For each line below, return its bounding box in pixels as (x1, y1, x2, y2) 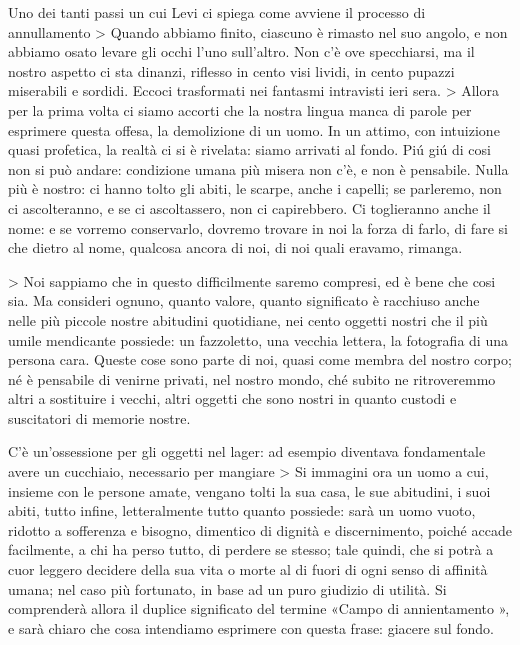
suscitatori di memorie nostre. (8, 407, 191, 428)
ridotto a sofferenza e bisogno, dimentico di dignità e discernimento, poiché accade (8, 519, 512, 540)
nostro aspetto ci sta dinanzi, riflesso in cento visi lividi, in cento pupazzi (8, 60, 455, 81)
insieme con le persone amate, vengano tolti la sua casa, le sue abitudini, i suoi (8, 480, 491, 501)
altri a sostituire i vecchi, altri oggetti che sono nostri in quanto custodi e (8, 388, 457, 409)
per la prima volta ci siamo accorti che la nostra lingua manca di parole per (8, 99, 472, 120)
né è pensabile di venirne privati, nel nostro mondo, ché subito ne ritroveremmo (8, 368, 496, 389)
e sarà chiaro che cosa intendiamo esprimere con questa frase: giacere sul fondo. (8, 617, 494, 638)
